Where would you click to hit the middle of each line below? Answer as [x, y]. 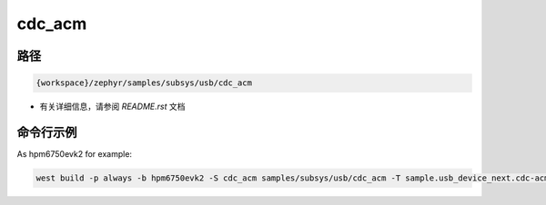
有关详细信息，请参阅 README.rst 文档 [112, 107]
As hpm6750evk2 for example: [74, 154]
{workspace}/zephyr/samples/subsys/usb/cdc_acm [144, 83]
